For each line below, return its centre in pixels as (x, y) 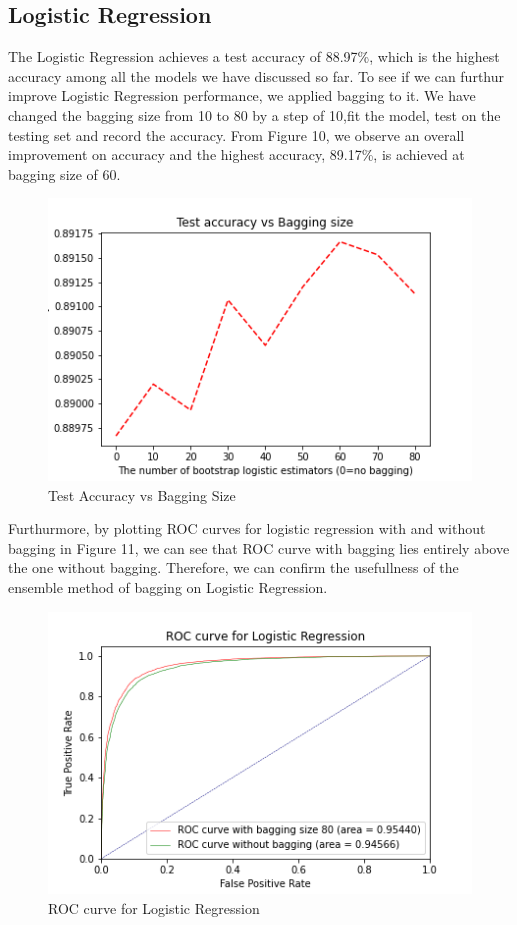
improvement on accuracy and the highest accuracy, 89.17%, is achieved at (236, 154)
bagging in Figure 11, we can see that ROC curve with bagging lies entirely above (259, 547)
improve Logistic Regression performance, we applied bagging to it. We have (242, 95)
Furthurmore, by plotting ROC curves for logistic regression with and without (247, 528)
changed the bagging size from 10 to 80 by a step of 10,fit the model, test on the (254, 114)
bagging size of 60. (64, 173)
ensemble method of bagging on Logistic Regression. (168, 586)
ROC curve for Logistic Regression (154, 907)
